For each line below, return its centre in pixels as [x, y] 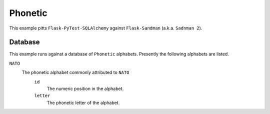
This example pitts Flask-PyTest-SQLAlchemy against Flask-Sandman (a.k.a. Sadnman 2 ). [106, 28]
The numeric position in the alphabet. [85, 89]
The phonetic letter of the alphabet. [83, 102]
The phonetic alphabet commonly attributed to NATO [75, 72]
